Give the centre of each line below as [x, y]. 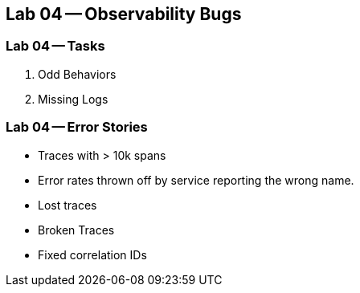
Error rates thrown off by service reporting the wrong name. [196, 180]
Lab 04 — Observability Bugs [124, 14]
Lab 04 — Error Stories [77, 127]
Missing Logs [73, 99]
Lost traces [67, 205]
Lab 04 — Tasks [55, 46]
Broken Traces [76, 230]
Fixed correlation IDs [92, 254]
